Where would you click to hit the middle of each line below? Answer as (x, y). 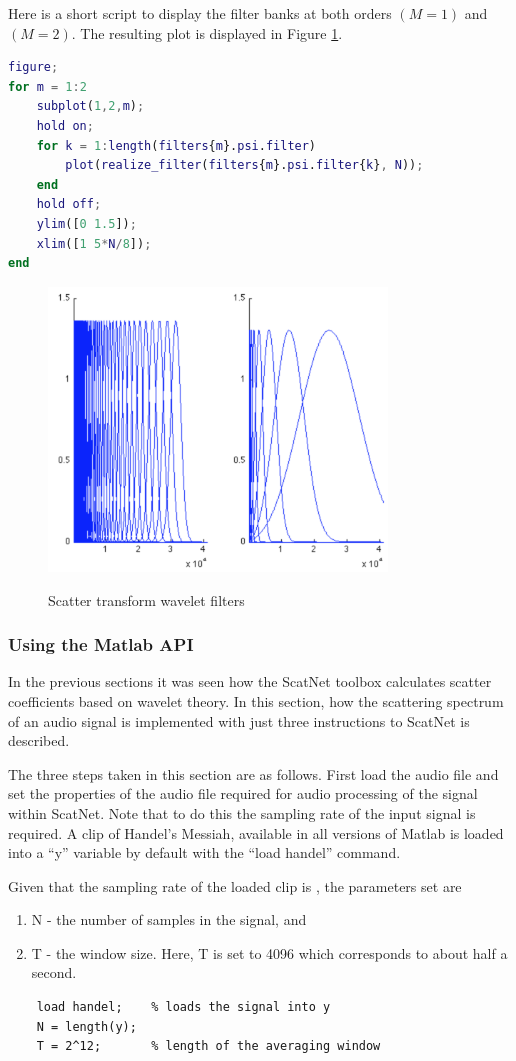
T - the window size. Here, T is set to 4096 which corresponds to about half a (269, 952)
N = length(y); (86, 1026)
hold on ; (65, 125)
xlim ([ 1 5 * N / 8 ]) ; (94, 243)
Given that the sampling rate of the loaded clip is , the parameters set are (235, 885)
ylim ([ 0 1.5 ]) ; (86, 223)
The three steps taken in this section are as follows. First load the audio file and (253, 773)
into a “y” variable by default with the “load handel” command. (204, 852)
